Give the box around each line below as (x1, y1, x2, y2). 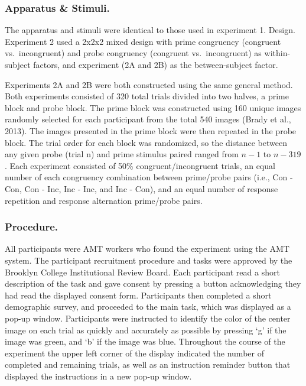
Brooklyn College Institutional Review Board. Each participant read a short (5, 265, 280, 278)
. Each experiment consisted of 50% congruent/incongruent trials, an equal (5, 159, 275, 171)
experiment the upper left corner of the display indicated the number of (5, 346, 264, 359)
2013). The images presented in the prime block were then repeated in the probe (5, 124, 297, 137)
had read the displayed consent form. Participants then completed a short (5, 288, 272, 301)
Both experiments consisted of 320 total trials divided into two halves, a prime (5, 90, 289, 102)
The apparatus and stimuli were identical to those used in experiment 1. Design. (5, 24, 295, 36)
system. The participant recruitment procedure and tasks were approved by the (5, 254, 292, 266)
